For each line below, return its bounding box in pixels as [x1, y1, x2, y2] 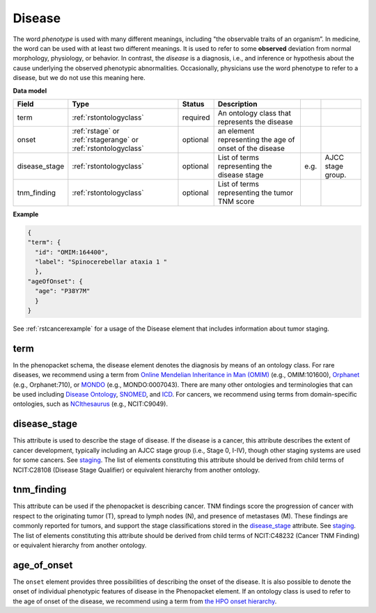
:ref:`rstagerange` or [72, 134, 139, 144]
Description [217, 99, 258, 109]
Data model [13, 86, 47, 95]
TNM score [217, 196, 255, 206]
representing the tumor [217, 188, 294, 198]
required [182, 112, 210, 122]
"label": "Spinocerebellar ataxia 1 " [35, 258, 167, 266]
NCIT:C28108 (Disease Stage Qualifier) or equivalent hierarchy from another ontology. [13, 465, 260, 474]
